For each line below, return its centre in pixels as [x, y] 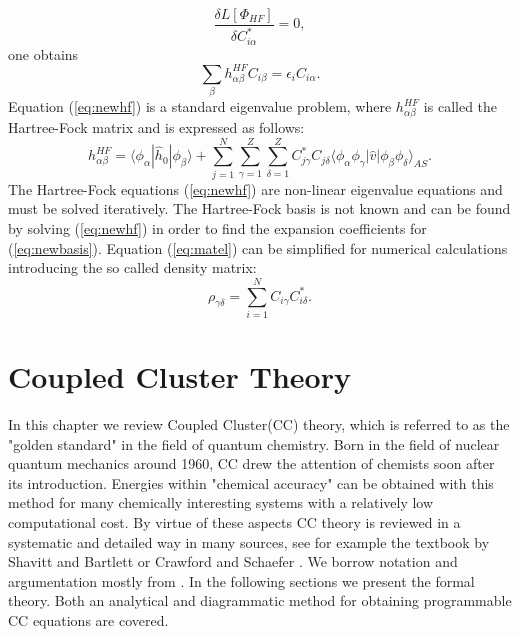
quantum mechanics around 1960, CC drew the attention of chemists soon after [251, 463]
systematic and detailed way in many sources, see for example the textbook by [249, 541]
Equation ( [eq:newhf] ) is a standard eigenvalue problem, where [200, 106]
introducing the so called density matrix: [132, 267]
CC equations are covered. [88, 619]
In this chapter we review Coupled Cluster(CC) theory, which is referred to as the [259, 423]
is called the [460, 106]
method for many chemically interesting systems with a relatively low [221, 502]
